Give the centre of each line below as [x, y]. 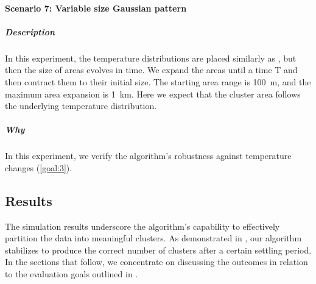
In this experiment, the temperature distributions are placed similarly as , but [151, 58]
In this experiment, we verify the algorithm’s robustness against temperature [148, 156]
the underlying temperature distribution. [81, 106]
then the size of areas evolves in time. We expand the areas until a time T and [151, 70]
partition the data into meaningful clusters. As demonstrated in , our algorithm [153, 238]
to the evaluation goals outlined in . [72, 274]
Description [30, 31]
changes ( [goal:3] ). [39, 167]
